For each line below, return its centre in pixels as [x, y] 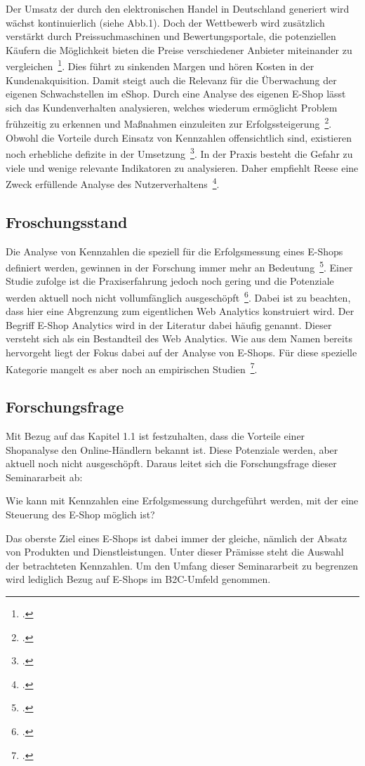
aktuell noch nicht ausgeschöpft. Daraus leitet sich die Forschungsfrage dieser [171, 463]
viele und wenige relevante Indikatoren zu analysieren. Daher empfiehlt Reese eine [182, 167]
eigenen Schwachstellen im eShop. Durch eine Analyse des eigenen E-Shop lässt [176, 94]
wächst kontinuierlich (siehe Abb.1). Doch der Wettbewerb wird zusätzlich [165, 22]
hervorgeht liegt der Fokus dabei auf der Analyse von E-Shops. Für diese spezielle [181, 352]
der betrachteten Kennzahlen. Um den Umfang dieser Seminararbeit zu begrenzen [182, 565]
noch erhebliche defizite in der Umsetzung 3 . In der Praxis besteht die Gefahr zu [179, 153]
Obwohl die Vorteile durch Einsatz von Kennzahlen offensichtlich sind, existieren [179, 137]
